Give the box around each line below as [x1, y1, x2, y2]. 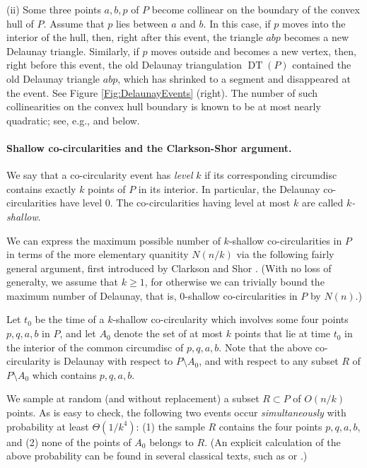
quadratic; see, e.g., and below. [6, 112, 140, 127]
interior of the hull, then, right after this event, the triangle [6, 30, 263, 45]
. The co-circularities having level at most [110, 195, 291, 210]
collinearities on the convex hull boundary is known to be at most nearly [6, 99, 321, 114]
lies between [116, 16, 168, 30]
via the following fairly [236, 247, 334, 262]
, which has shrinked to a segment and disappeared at [117, 71, 351, 86]
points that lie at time [234, 326, 331, 341]
